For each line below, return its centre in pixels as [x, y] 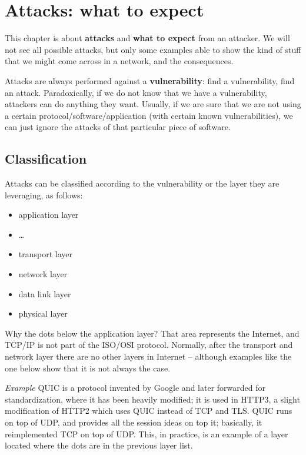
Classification [46, 159]
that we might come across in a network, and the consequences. [119, 61]
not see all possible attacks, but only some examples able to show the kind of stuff [153, 49]
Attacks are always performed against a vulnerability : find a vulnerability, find [150, 80]
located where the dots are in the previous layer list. [99, 445]
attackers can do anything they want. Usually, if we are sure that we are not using [153, 104]
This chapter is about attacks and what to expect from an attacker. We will [147, 38]
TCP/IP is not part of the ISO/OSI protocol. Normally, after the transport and [149, 345]
